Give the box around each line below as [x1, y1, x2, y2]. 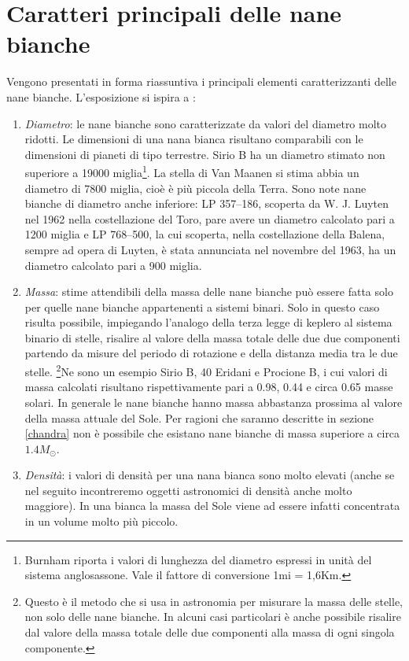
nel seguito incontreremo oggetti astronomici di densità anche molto [24, 482, 352, 498]
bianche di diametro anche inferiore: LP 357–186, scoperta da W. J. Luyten [24, 195, 389, 212]
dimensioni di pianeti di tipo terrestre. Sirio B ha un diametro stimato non [24, 146, 385, 162]
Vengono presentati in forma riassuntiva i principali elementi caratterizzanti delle [6, 73, 396, 90]
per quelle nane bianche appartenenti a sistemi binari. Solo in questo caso [24, 298, 380, 315]
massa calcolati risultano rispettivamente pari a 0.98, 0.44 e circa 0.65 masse [24, 379, 393, 395]
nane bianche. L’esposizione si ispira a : [6, 88, 196, 105]
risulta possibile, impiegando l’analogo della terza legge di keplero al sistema [24, 314, 392, 330]
